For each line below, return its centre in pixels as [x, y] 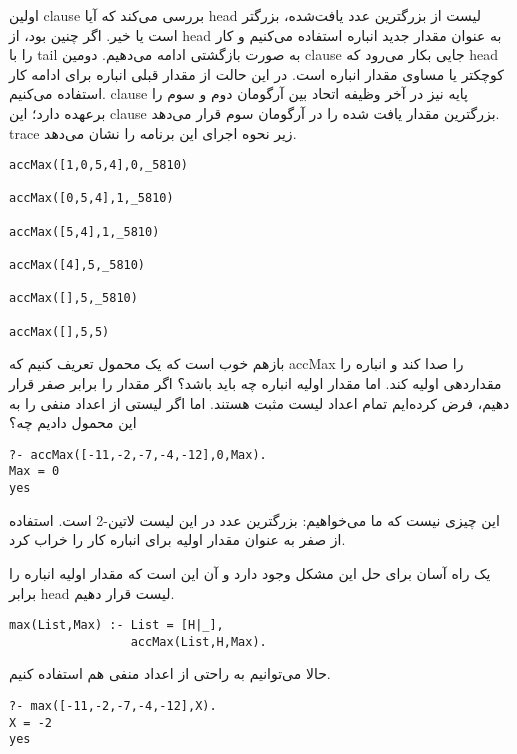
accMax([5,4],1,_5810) [84, 231]
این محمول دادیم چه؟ [73, 422]
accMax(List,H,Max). [198, 641]
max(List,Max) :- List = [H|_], [116, 625]
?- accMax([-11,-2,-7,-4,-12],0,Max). [138, 454]
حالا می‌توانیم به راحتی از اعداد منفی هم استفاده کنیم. [170, 673]
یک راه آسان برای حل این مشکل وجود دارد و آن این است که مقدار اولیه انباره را [250, 572]
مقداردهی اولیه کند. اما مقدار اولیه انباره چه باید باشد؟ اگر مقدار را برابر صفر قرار [255, 382]
